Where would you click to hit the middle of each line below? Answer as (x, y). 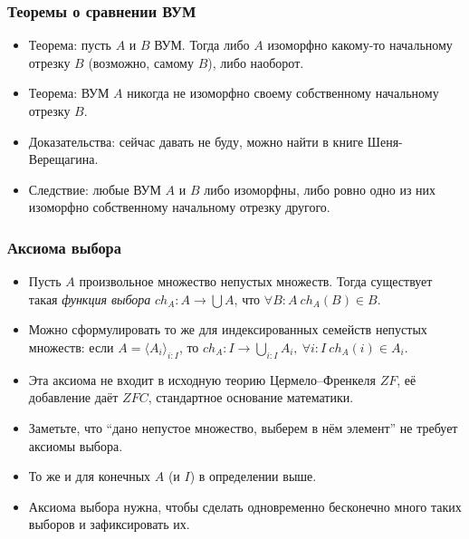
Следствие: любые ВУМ (95, 189)
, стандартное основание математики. (251, 397)
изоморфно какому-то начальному (360, 45)
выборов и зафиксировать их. (109, 524)
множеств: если (71, 346)
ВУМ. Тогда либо (202, 45)
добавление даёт (73, 397)
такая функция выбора (90, 298)
